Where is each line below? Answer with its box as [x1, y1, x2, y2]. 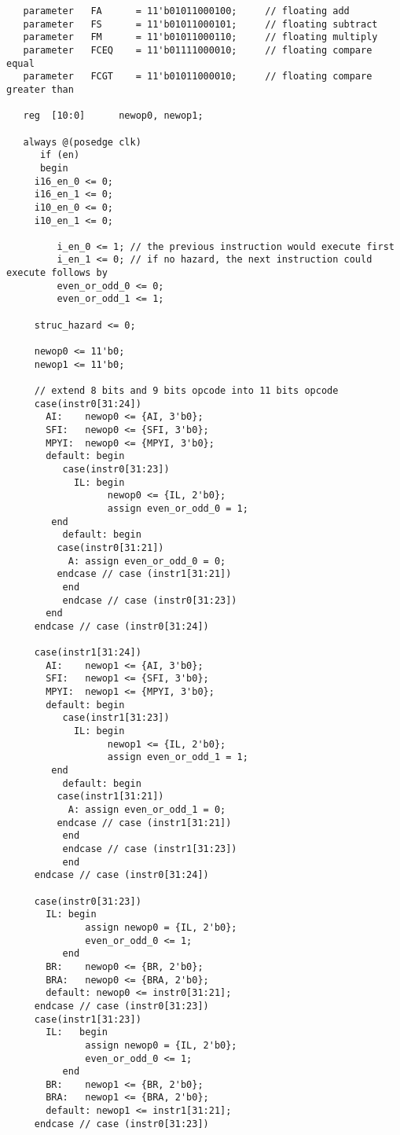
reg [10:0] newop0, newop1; [23, 110, 204, 122]
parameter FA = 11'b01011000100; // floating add [23, 6, 350, 17]
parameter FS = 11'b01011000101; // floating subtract [23, 18, 378, 30]
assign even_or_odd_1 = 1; [107, 751, 248, 763]
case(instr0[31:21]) [57, 542, 164, 553]
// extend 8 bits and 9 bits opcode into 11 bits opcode [34, 385, 339, 397]
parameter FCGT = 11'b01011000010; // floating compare [23, 71, 372, 83]
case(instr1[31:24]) [34, 647, 141, 659]
